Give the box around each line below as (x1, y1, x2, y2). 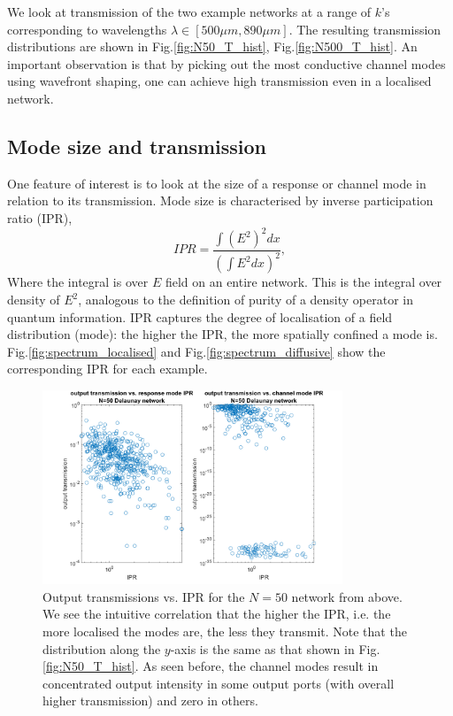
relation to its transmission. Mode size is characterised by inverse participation (7, 191, 434, 210)
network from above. (291, 587, 403, 605)
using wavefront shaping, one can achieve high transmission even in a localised (7, 72, 432, 90)
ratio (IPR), (7, 208, 73, 227)
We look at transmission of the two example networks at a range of (7, 3, 372, 20)
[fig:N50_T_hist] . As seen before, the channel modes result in (42, 657, 379, 675)
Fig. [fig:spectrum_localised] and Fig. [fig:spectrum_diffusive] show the (7, 342, 386, 360)
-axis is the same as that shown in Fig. (170, 639, 380, 658)
